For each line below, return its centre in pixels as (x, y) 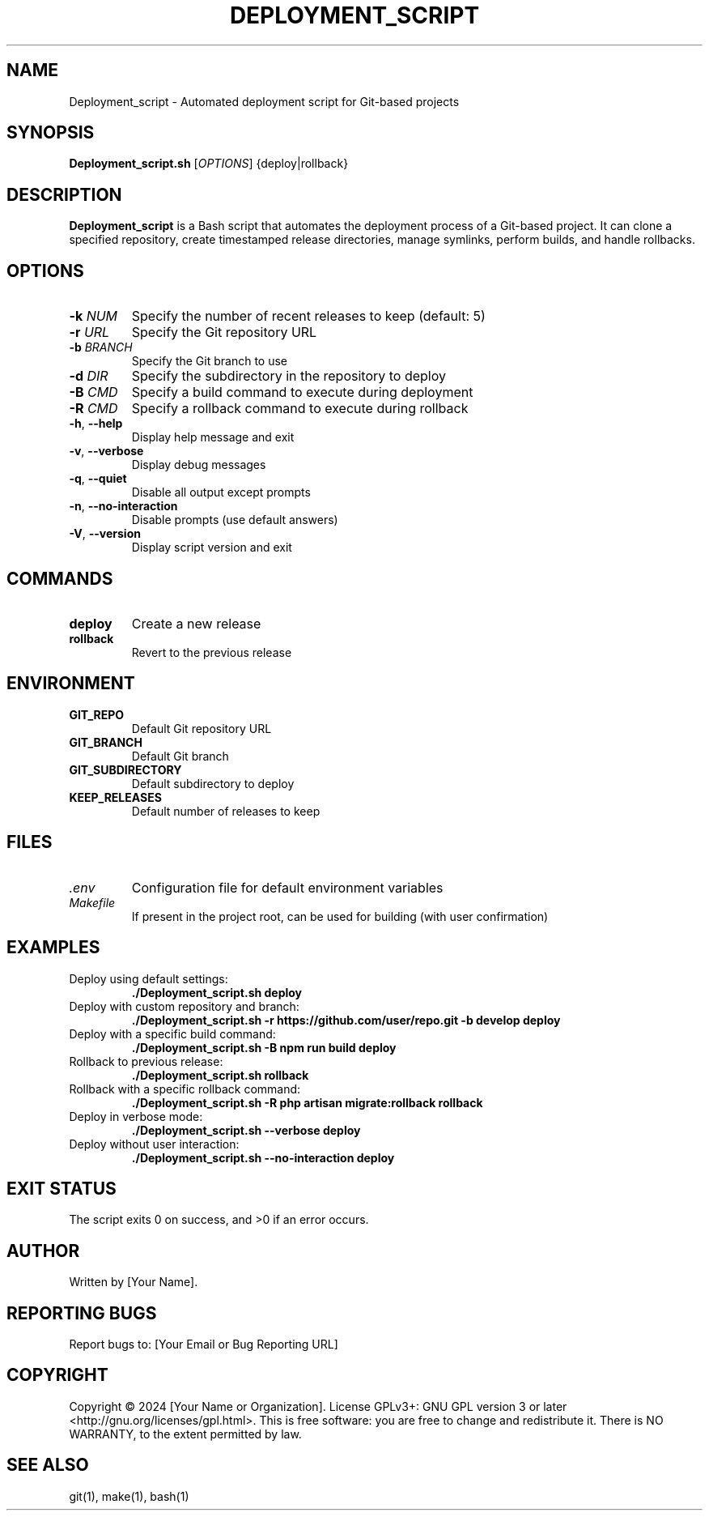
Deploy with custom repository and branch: (184, 1006)
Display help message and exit (213, 437)
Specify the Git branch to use (209, 361)
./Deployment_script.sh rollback (220, 1075)
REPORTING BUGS (82, 1313)
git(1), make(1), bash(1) (129, 1496)
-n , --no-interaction (123, 506)
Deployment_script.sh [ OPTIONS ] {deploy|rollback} (209, 164)
